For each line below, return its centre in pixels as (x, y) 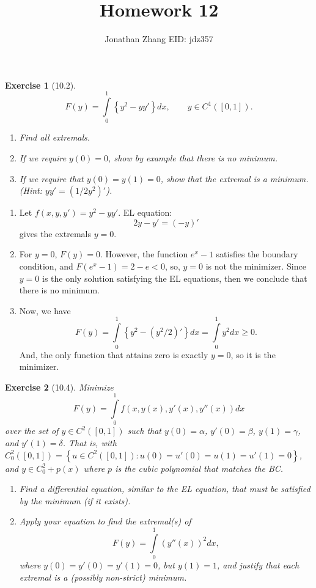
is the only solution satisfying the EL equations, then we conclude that (175, 278)
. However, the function (144, 254)
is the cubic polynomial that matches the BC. (199, 468)
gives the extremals (55, 233)
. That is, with (90, 443)
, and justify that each (258, 565)
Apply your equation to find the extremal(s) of (105, 521)
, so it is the (253, 354)
